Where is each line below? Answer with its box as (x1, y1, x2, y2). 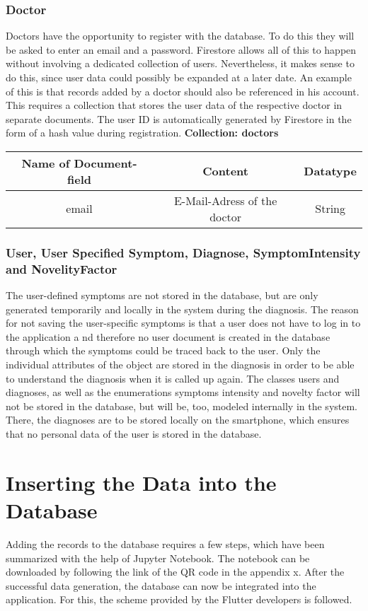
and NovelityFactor (6, 260, 117, 277)
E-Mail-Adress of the (173, 192, 277, 209)
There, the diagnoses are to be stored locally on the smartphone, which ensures (6, 412, 350, 427)
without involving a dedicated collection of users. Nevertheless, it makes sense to (6, 56, 355, 71)
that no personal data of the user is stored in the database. (6, 426, 262, 441)
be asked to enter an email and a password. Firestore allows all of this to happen (6, 42, 357, 57)
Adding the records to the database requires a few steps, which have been (6, 536, 325, 551)
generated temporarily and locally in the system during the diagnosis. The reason (6, 301, 359, 316)
